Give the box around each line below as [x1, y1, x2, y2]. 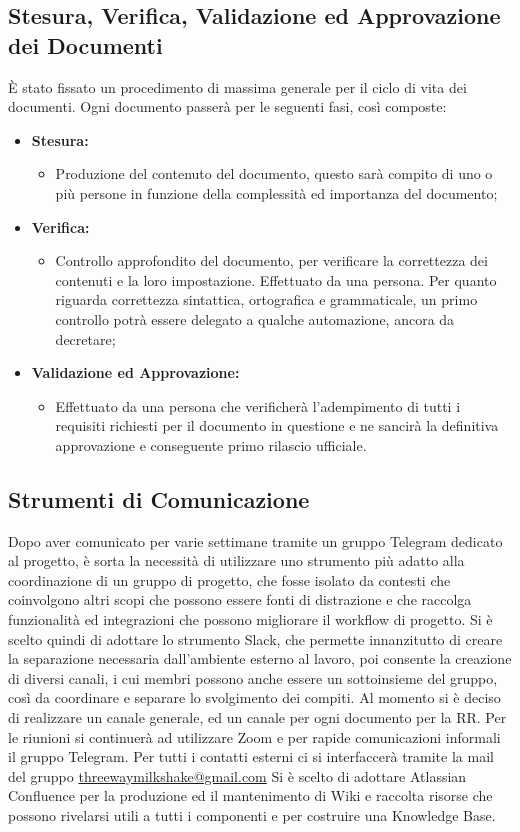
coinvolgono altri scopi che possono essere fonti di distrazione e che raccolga [8, 589, 472, 610]
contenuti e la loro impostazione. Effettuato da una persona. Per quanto [55, 269, 497, 290]
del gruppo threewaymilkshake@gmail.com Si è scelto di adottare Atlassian [8, 765, 467, 786]
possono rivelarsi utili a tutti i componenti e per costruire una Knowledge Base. [8, 805, 496, 826]
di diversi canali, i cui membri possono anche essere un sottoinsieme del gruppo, [8, 667, 498, 688]
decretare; [55, 328, 116, 349]
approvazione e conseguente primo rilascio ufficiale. [55, 434, 367, 455]
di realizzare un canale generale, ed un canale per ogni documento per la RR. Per [8, 707, 507, 728]
